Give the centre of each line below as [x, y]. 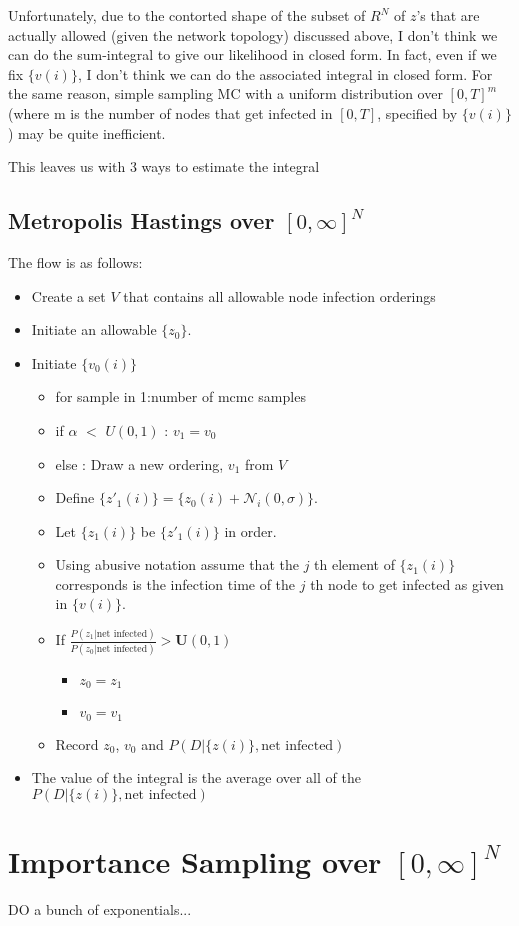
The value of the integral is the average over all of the [196, 777]
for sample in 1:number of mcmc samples [180, 396]
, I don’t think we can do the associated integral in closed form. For [285, 73]
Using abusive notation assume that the [177, 564]
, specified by [417, 112]
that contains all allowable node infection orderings [279, 295]
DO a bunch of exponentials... [100, 908]
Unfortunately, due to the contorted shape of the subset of [187, 15]
